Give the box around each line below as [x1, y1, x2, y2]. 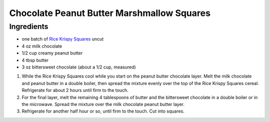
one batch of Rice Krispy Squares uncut [21, 36, 104, 42]
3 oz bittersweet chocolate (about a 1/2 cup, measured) [21, 64, 136, 70]
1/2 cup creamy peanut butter [21, 50, 83, 56]
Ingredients [9, 22, 48, 31]
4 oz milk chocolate [21, 43, 62, 49]
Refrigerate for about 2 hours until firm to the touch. [21, 87, 128, 93]
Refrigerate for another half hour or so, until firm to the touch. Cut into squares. [21, 108, 185, 114]
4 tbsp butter [21, 57, 49, 63]
